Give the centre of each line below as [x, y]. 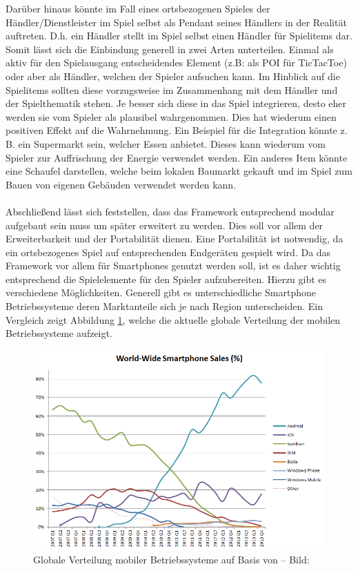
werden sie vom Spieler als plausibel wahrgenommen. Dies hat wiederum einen [171, 116]
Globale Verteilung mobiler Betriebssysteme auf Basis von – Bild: [171, 560]
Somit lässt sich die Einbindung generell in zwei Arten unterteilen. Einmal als [170, 49]
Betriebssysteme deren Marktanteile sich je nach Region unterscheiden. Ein [164, 306]
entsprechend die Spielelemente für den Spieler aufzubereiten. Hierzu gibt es [166, 279]
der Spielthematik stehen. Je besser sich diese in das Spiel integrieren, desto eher [176, 103]
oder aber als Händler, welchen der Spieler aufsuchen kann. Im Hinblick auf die [173, 76]
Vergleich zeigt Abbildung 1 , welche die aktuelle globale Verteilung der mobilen [173, 319]
